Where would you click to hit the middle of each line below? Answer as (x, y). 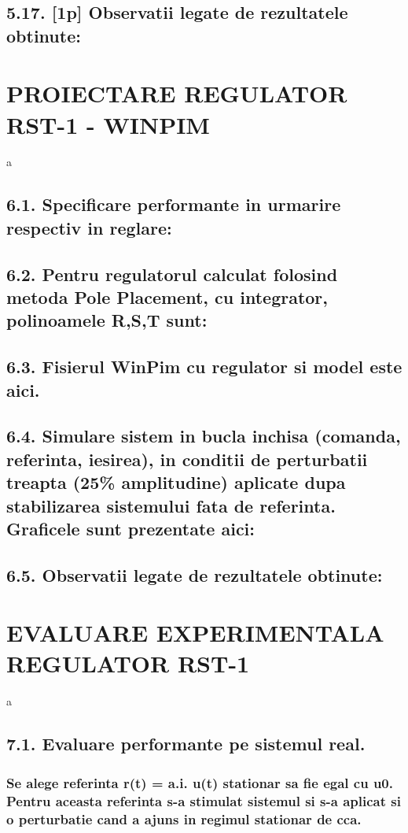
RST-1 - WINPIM (108, 124)
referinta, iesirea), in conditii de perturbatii (187, 459)
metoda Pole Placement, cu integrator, (167, 297)
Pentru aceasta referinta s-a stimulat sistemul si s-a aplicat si (204, 800)
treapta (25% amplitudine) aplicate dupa (176, 482)
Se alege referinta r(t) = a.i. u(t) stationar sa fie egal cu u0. (200, 782)
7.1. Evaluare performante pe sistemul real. (186, 744)
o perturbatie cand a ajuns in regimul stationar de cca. (184, 818)
